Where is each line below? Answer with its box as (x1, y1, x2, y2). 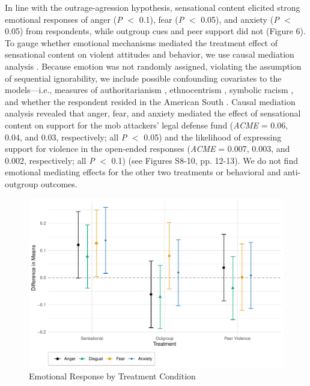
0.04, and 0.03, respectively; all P (5, 130, 127, 143)
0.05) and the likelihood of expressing (144, 130, 282, 143)
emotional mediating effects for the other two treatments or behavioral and (5, 166, 281, 178)
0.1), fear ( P (139, 13, 184, 25)
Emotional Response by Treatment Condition (29, 370, 196, 382)
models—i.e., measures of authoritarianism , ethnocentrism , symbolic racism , (5, 83, 294, 96)
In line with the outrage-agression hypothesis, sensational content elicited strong (5, 1, 300, 13)
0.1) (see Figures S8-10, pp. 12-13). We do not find (111, 154, 298, 166)
